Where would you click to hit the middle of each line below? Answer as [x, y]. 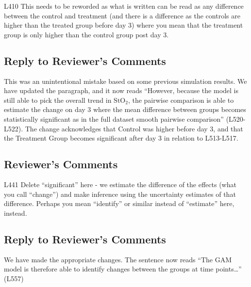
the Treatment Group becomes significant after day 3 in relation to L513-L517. [121, 138]
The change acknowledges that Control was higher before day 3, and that [134, 128]
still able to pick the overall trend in [58, 100]
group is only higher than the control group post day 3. [86, 34]
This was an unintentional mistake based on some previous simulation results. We [125, 81]
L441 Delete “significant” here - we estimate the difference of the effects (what [120, 184]
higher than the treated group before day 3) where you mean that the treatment [124, 25]
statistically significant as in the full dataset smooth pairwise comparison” [114, 119]
